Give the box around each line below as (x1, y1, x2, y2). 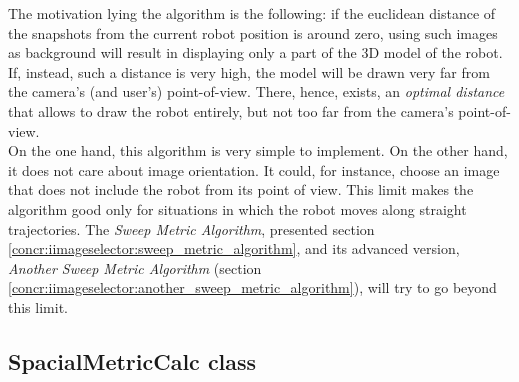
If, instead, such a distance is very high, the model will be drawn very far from (8, 61, 490, 82)
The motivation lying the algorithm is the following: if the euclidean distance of (8, 3, 496, 23)
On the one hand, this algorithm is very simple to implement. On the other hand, (8, 140, 508, 161)
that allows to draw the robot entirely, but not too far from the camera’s (8, 100, 454, 121)
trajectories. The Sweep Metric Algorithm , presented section (8, 218, 375, 239)
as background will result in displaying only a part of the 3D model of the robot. (8, 42, 503, 63)
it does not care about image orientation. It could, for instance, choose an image (8, 159, 500, 180)
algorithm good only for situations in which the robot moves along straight (8, 198, 467, 219)
